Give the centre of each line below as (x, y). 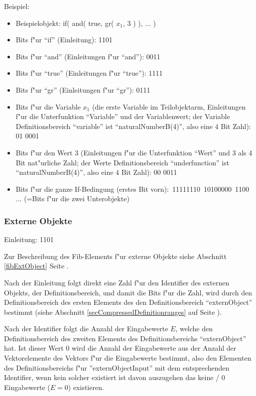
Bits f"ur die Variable (48, 106)
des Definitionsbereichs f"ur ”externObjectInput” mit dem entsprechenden (117, 367)
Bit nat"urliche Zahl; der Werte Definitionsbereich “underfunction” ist (123, 162)
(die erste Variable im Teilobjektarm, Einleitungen (169, 106)
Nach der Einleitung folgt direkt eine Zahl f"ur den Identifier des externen (117, 282)
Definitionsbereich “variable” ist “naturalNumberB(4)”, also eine (114, 126)
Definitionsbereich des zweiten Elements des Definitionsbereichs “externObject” (125, 338)
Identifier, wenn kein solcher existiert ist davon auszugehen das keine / (112, 377)
